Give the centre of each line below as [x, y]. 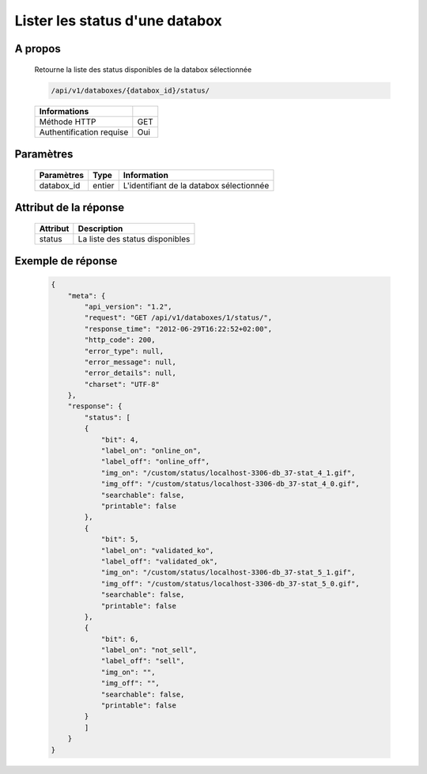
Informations [64, 111]
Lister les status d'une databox [119, 21]
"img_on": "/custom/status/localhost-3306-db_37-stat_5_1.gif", [228, 573]
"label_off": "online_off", [155, 462]
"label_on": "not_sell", [149, 650]
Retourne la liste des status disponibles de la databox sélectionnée [143, 69]
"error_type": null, [124, 351]
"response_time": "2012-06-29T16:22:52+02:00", [178, 329]
